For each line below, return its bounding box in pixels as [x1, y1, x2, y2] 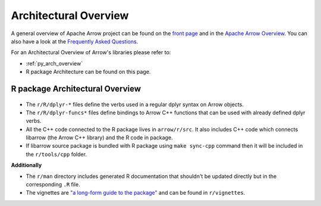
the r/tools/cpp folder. [26, 151, 87, 158]
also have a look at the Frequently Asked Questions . [11, 38, 139, 45]
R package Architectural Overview [11, 83, 141, 93]
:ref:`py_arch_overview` [26, 60, 83, 67]
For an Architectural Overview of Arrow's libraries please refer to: [11, 49, 171, 56]
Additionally [11, 161, 42, 169]
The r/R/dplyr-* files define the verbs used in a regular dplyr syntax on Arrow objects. [26, 101, 244, 108]
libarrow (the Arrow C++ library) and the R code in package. [26, 134, 173, 141]
